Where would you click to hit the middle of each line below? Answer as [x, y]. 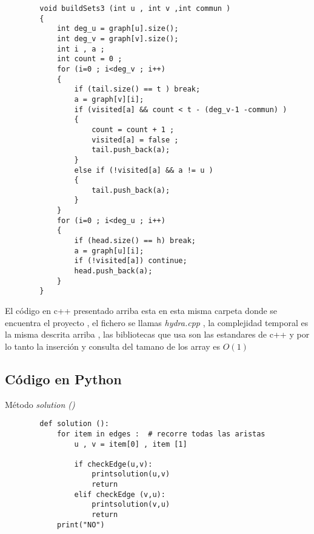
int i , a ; [81, 49]
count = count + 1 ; [133, 129]
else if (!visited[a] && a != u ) [144, 170]
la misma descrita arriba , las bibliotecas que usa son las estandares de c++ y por [157, 334]
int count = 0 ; [89, 59]
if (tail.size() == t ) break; [137, 89]
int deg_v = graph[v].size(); [118, 38]
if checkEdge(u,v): [113, 464]
